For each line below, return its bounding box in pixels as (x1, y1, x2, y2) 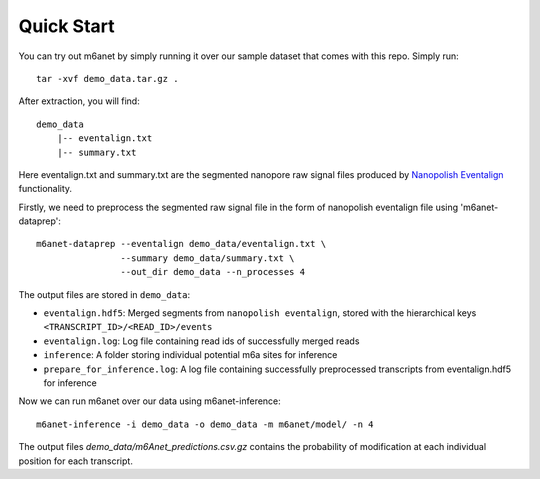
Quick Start (18, 15, 115, 37)
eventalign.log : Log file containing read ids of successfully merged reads (43, 335, 360, 347)
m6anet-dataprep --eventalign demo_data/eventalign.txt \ (36, 238, 327, 250)
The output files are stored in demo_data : (18, 288, 190, 300)
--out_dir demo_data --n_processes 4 (120, 266, 305, 278)
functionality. (18, 183, 73, 195)
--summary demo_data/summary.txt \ (120, 252, 295, 264)
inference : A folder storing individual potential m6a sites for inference (43, 349, 338, 361)
